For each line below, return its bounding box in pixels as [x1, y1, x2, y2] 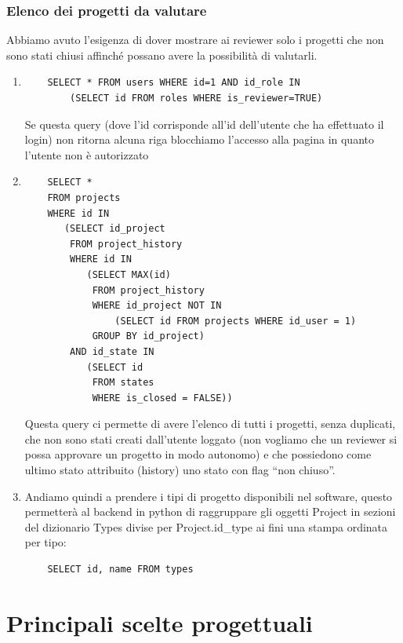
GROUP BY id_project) [92, 331, 205, 342]
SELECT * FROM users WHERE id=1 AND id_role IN [47, 77, 300, 89]
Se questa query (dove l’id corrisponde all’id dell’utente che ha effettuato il [24, 115, 384, 132]
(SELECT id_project [64, 223, 165, 235]
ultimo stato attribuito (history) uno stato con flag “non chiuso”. [24, 462, 336, 478]
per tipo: [24, 534, 67, 550]
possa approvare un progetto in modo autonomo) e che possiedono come [24, 446, 372, 462]
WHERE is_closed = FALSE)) [92, 392, 233, 404]
